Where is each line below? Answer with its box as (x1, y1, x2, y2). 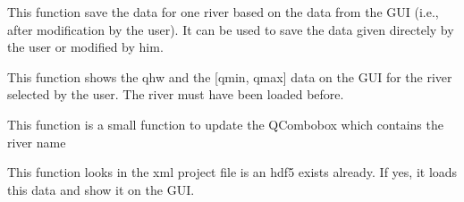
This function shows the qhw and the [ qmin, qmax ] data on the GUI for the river (7, 67, 452, 86)
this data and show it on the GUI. (7, 180, 195, 198)
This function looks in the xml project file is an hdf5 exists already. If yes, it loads (7, 163, 458, 181)
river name (7, 132, 66, 151)
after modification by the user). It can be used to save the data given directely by (7, 20, 454, 38)
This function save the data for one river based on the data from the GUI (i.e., (7, 3, 439, 21)
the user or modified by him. (7, 38, 164, 56)
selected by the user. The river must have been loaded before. (7, 85, 344, 104)
